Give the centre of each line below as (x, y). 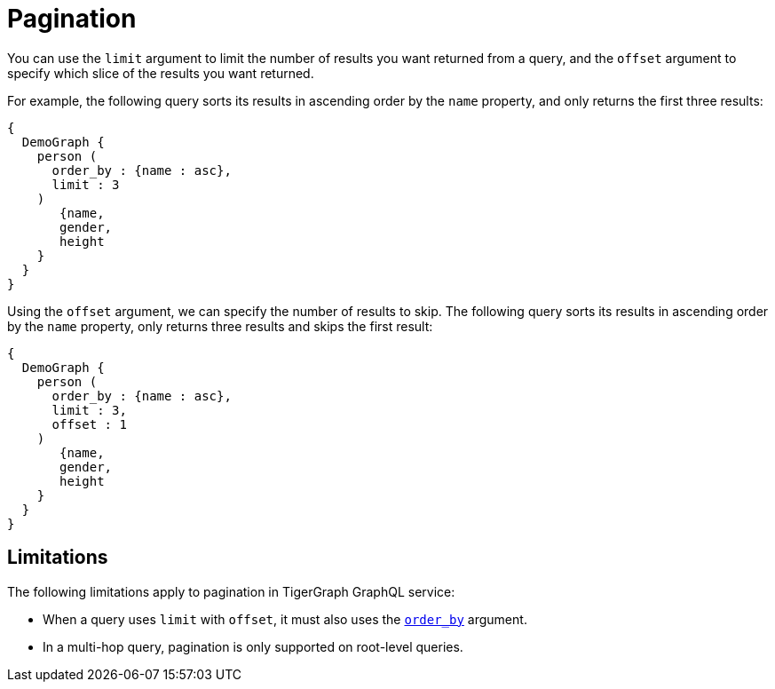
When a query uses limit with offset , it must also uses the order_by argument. (285, 619)
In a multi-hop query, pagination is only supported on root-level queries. (253, 646)
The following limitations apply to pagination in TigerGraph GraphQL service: (231, 591)
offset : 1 (89, 424)
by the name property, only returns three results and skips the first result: (220, 326)
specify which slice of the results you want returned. (161, 73)
